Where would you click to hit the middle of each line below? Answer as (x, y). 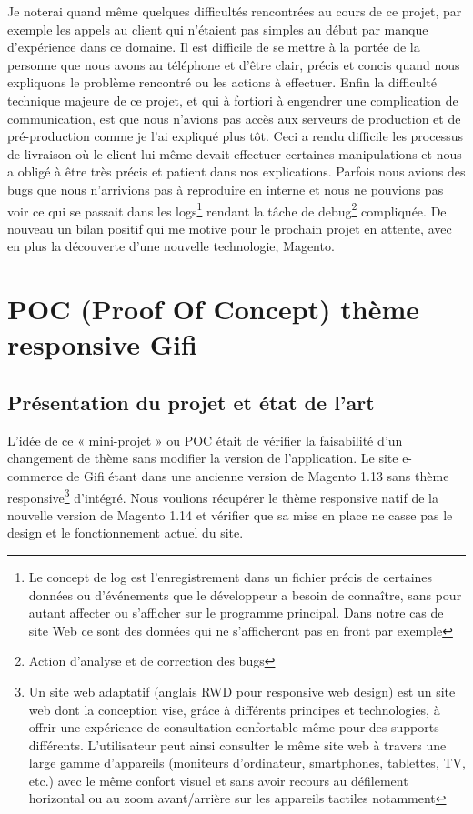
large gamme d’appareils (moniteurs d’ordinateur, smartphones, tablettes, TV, (247, 763)
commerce (35, 475)
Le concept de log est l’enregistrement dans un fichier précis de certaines (231, 576)
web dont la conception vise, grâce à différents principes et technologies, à (234, 709)
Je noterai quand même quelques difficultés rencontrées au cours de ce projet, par (235, 11)
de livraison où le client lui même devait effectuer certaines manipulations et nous (235, 153)
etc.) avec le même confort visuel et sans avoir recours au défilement (218, 780)
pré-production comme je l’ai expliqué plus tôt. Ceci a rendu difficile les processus (236, 136)
